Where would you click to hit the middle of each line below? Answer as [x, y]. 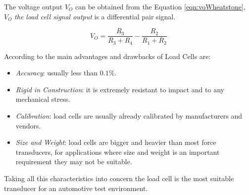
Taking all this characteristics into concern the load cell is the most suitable [119, 178]
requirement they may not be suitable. [74, 162]
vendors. [28, 125]
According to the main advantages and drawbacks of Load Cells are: [107, 56]
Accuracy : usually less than [57, 73]
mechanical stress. [43, 99]
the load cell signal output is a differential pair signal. [95, 16]
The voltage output [33, 6]
